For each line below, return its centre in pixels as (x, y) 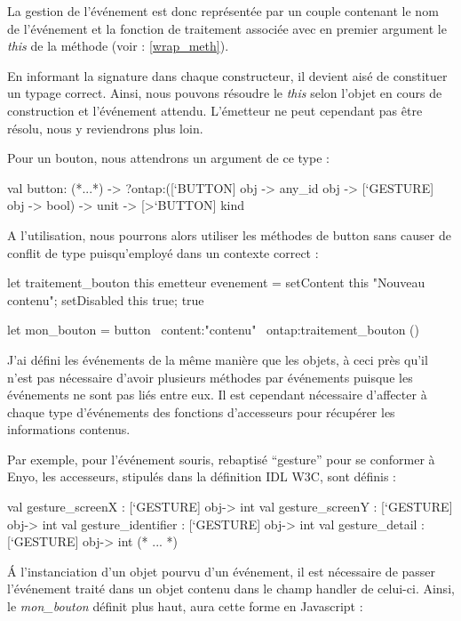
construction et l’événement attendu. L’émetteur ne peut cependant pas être (215, 110)
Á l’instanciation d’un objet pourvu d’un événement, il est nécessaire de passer (222, 571)
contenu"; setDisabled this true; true (106, 299)
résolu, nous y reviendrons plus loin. (105, 128)
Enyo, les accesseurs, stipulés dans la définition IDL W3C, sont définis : (202, 476)
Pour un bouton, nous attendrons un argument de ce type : (168, 158)
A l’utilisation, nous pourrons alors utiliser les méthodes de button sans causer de (229, 234)
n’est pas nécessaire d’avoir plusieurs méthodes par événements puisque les (210, 377)
